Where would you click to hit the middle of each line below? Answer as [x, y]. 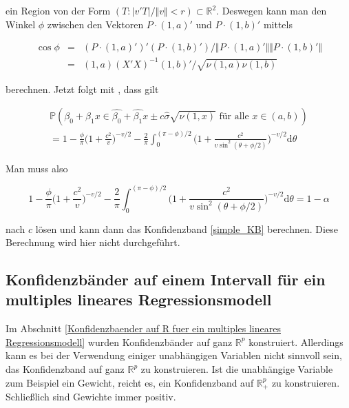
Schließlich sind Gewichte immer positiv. [91, 397]
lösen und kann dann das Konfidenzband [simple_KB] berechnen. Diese [187, 228]
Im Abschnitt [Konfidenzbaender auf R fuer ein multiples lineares [143, 328]
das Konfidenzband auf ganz [65, 369]
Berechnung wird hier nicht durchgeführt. [93, 242]
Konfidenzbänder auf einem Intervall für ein [166, 279]
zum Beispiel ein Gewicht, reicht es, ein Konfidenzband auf [130, 382]
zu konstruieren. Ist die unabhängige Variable [237, 369]
